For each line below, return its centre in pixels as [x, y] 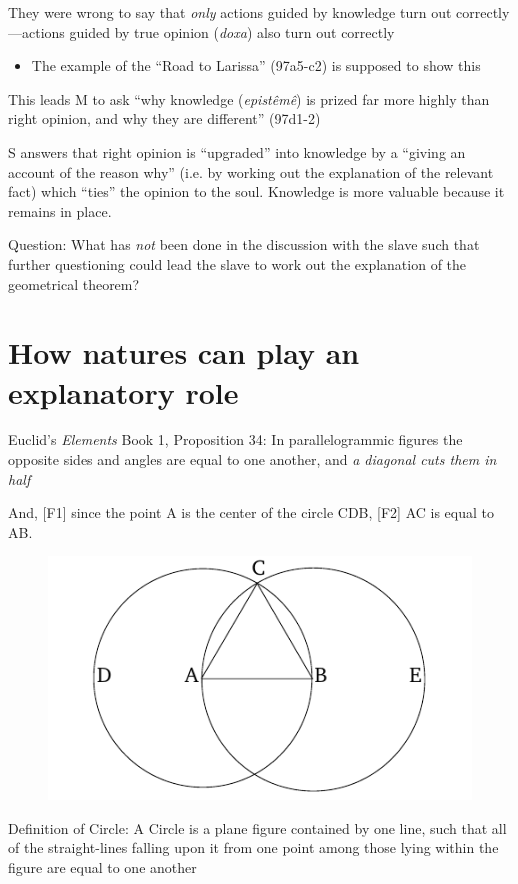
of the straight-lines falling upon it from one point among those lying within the [253, 847]
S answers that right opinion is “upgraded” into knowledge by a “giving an [237, 151]
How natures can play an [184, 352]
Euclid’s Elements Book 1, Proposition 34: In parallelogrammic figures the [235, 439]
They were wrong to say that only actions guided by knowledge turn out [230, 12]
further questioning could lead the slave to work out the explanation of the [237, 263]
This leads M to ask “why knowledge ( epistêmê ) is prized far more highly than [249, 98]
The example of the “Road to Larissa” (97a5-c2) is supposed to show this [256, 65]
